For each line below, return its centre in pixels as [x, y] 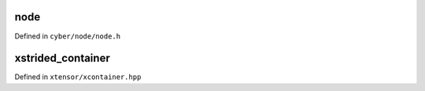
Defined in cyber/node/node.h [68, 36]
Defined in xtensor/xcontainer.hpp [78, 77]
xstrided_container [62, 58]
